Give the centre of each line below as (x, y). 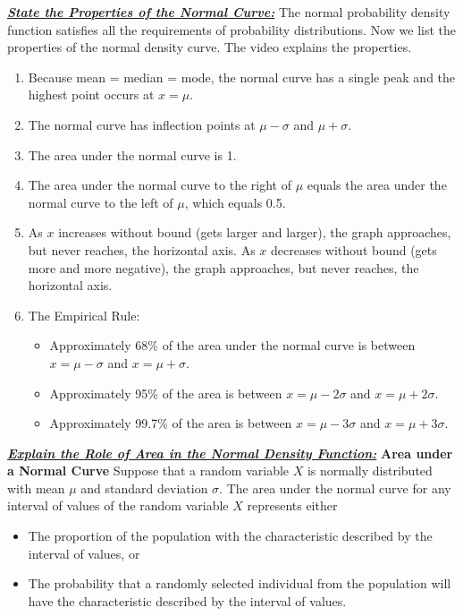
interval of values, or (84, 553)
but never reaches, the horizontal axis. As (142, 249)
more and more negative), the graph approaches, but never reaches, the (223, 267)
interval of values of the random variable (118, 505)
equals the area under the (377, 185)
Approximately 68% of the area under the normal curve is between (232, 345)
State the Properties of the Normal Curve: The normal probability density (229, 12)
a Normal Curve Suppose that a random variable (148, 471)
